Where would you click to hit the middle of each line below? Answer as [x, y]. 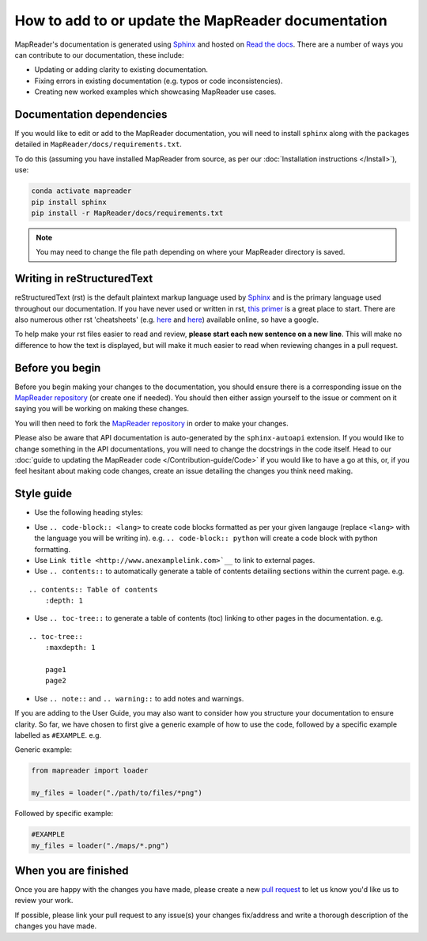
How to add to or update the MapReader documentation [201, 21]
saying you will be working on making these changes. [102, 409]
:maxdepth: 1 [70, 648]
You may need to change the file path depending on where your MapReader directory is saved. [191, 252]
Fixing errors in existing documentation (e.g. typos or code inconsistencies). [159, 81]
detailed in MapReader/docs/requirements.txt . [98, 144]
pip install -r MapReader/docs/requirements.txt [127, 213]
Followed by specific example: [64, 814]
